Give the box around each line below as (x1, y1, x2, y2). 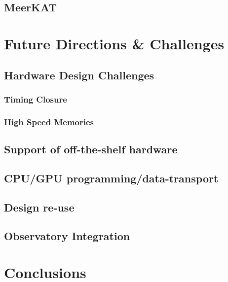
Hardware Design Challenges (4, 67, 154, 82)
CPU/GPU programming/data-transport (4, 170, 219, 185)
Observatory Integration (4, 228, 130, 244)
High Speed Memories (4, 115, 94, 128)
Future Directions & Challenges (4, 33, 225, 53)
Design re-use (4, 199, 75, 214)
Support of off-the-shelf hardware (4, 141, 178, 157)
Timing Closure (4, 93, 67, 105)
